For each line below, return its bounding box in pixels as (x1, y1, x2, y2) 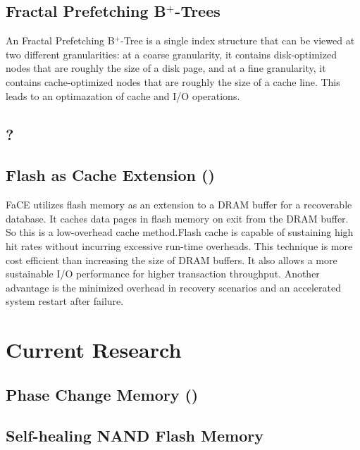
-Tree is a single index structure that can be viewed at (120, 33, 355, 48)
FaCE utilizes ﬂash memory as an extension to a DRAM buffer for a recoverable (6, 197, 352, 212)
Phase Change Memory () (6, 383, 199, 405)
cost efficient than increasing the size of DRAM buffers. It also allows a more (6, 252, 337, 267)
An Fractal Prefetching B (6, 33, 115, 48)
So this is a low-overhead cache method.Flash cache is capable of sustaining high (6, 225, 354, 239)
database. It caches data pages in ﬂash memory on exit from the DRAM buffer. (6, 211, 349, 225)
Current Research (6, 335, 182, 364)
